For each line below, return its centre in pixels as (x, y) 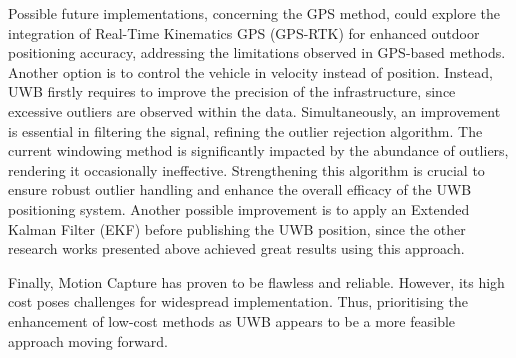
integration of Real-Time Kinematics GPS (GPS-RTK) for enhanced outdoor (244, 32)
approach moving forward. (88, 340)
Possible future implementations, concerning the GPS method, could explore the (254, 13)
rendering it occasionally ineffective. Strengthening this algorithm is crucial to (246, 169)
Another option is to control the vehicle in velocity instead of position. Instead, (250, 71)
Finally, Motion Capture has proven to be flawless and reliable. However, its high (256, 281)
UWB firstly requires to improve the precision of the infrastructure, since (232, 91)
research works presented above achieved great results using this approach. (236, 248)
